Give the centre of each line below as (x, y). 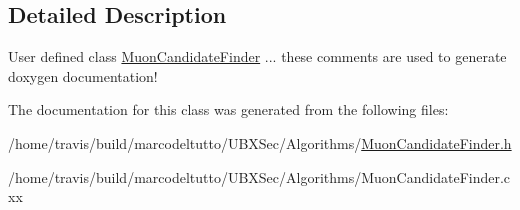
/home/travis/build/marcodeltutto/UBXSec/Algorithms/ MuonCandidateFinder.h (260, 142)
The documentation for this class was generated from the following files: (228, 109)
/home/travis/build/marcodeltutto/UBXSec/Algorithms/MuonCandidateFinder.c (259, 176)
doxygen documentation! (83, 75)
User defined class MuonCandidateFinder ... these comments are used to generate (257, 56)
